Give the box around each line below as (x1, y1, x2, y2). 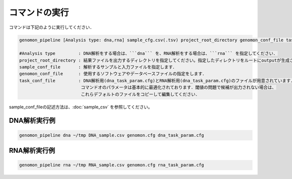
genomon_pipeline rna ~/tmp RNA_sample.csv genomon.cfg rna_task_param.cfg (19, 163, 204, 168)
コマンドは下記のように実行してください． (9, 24, 94, 30)
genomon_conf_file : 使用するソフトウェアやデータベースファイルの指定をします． (19, 71, 207, 77)
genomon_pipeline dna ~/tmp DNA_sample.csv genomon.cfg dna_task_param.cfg (19, 132, 204, 138)
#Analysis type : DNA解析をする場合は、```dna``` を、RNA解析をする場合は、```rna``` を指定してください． (19, 51, 278, 56)
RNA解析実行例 (9, 146, 55, 155)
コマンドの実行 (9, 7, 69, 18)
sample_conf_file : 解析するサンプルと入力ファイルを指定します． (19, 65, 177, 70)
